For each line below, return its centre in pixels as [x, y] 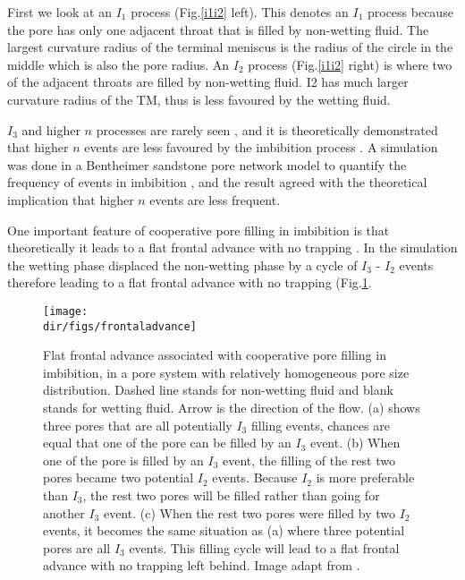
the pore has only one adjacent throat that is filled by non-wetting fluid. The [218, 29]
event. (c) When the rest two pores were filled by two [249, 512]
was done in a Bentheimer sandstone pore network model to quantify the [207, 164]
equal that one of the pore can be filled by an [167, 443]
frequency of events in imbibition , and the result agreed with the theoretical [217, 182]
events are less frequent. [215, 199]
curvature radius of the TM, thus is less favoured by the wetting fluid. [199, 99]
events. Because [255, 478]
